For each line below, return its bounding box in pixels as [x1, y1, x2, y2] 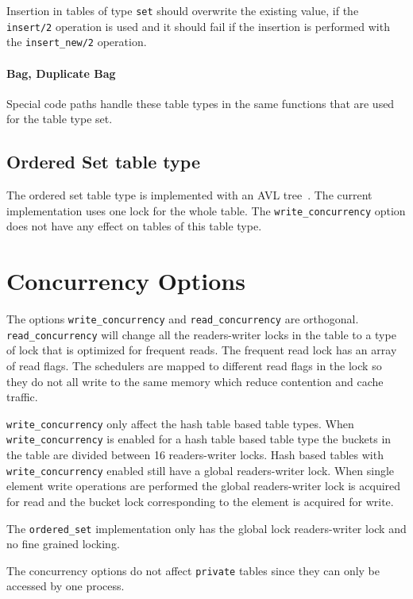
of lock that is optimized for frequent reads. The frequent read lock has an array [6, 342, 397, 358]
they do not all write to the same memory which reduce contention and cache [6, 373, 384, 389]
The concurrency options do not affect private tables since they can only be [6, 562, 380, 578]
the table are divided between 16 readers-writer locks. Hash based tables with [6, 446, 384, 463]
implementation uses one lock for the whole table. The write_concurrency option [6, 202, 406, 218]
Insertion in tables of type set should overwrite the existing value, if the [6, 2, 359, 18]
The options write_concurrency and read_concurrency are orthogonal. [6, 311, 359, 327]
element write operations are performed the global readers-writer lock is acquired [6, 477, 401, 494]
